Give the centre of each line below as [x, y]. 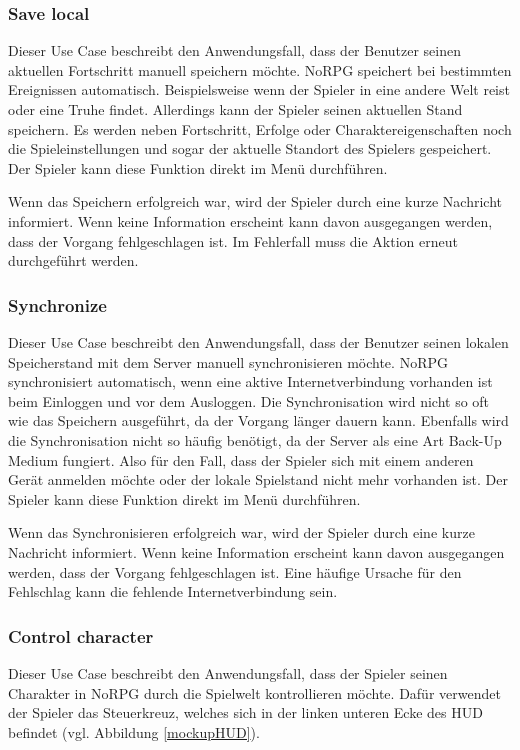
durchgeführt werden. [73, 260]
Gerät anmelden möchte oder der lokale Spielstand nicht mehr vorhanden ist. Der [258, 479]
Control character [81, 635]
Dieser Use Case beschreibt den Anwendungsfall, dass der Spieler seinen [228, 672]
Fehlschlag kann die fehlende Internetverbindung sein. [173, 591]
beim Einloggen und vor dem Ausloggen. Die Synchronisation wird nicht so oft [249, 400]
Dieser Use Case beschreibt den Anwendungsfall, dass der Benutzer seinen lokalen [258, 341]
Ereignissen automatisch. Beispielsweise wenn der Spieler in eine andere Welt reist [259, 89]
